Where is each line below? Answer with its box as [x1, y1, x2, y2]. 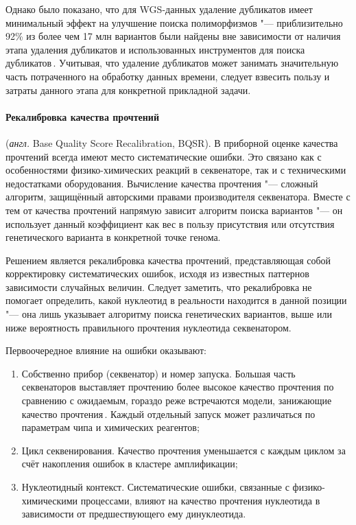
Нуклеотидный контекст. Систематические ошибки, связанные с [21, 480, 289, 494]
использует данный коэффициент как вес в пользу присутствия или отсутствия [5, 216, 335, 231]
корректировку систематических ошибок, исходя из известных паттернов [5, 266, 309, 281]
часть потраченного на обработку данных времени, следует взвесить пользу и [5, 69, 330, 83]
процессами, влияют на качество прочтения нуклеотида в [80, 493, 320, 507]
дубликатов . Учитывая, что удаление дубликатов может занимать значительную [5, 56, 339, 70]
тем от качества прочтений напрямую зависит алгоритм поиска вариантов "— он [5, 202, 343, 217]
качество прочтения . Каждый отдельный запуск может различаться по [21, 406, 316, 421]
